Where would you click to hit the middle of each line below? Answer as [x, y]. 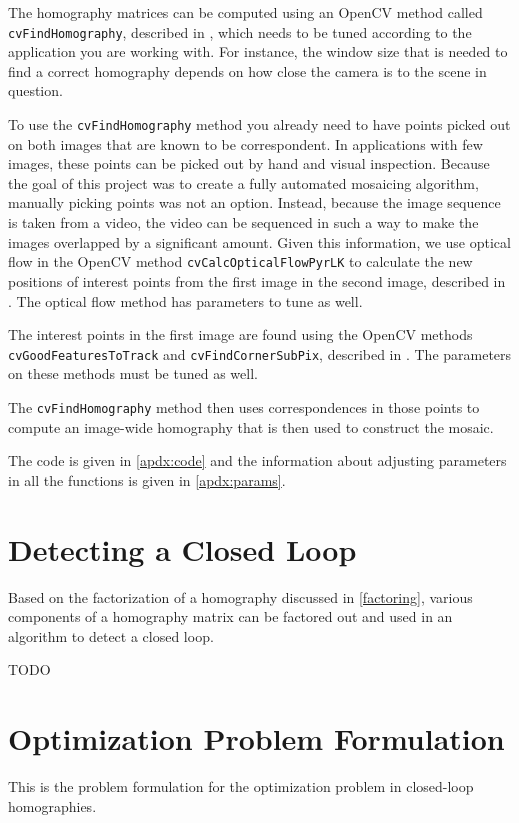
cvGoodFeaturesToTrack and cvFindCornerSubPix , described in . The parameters [260, 353]
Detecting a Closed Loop [182, 548]
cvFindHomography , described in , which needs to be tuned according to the [240, 31]
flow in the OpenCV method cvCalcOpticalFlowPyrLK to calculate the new [240, 261]
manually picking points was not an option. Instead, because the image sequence [254, 202]
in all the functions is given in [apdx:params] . [147, 479]
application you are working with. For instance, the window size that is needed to [258, 51]
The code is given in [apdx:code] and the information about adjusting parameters [257, 460]
